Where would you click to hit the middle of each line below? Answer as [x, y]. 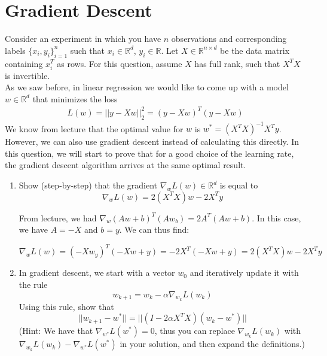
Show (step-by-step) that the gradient [88, 185]
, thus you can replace [195, 331]
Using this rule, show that [66, 306]
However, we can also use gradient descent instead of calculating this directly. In [152, 142]
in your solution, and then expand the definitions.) [212, 344]
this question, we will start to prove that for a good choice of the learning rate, [149, 153]
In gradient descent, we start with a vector [97, 273]
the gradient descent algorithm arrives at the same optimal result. [126, 165]
